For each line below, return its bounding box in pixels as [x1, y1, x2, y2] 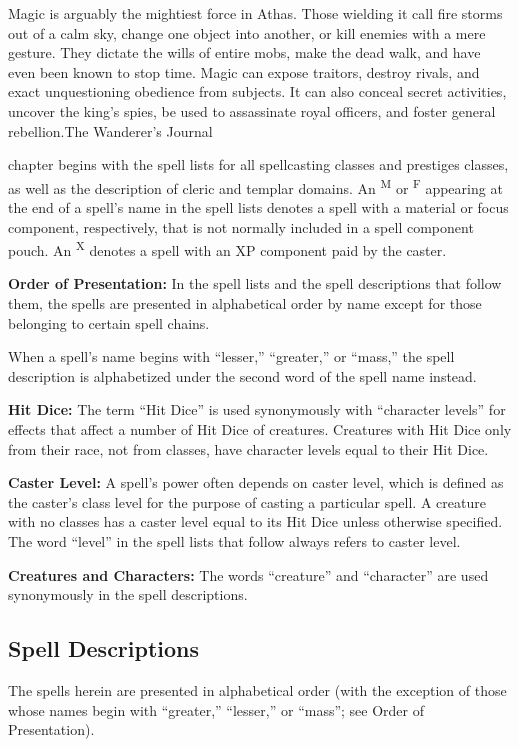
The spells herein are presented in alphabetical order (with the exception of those [8, 679, 507, 700]
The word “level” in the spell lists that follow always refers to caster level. [8, 530, 461, 551]
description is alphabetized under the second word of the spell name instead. [8, 365, 477, 386]
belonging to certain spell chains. [8, 312, 210, 333]
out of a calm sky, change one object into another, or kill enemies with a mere [8, 22, 486, 43]
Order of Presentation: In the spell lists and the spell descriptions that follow [8, 273, 502, 294]
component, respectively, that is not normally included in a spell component [8, 216, 474, 237]
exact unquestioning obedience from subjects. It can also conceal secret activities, [8, 81, 507, 102]
